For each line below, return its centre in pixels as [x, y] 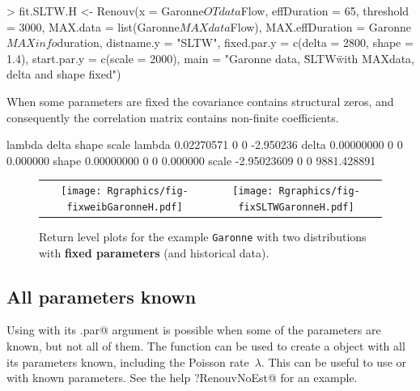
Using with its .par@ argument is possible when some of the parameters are [194, 330]
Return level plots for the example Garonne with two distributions [203, 236]
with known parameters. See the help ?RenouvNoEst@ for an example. [182, 378]
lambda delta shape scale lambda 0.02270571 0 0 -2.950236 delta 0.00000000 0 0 [205, 144]
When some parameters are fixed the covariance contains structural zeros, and [200, 101]
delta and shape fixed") [64, 74]
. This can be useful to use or [334, 361]
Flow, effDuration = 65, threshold [325, 11]
